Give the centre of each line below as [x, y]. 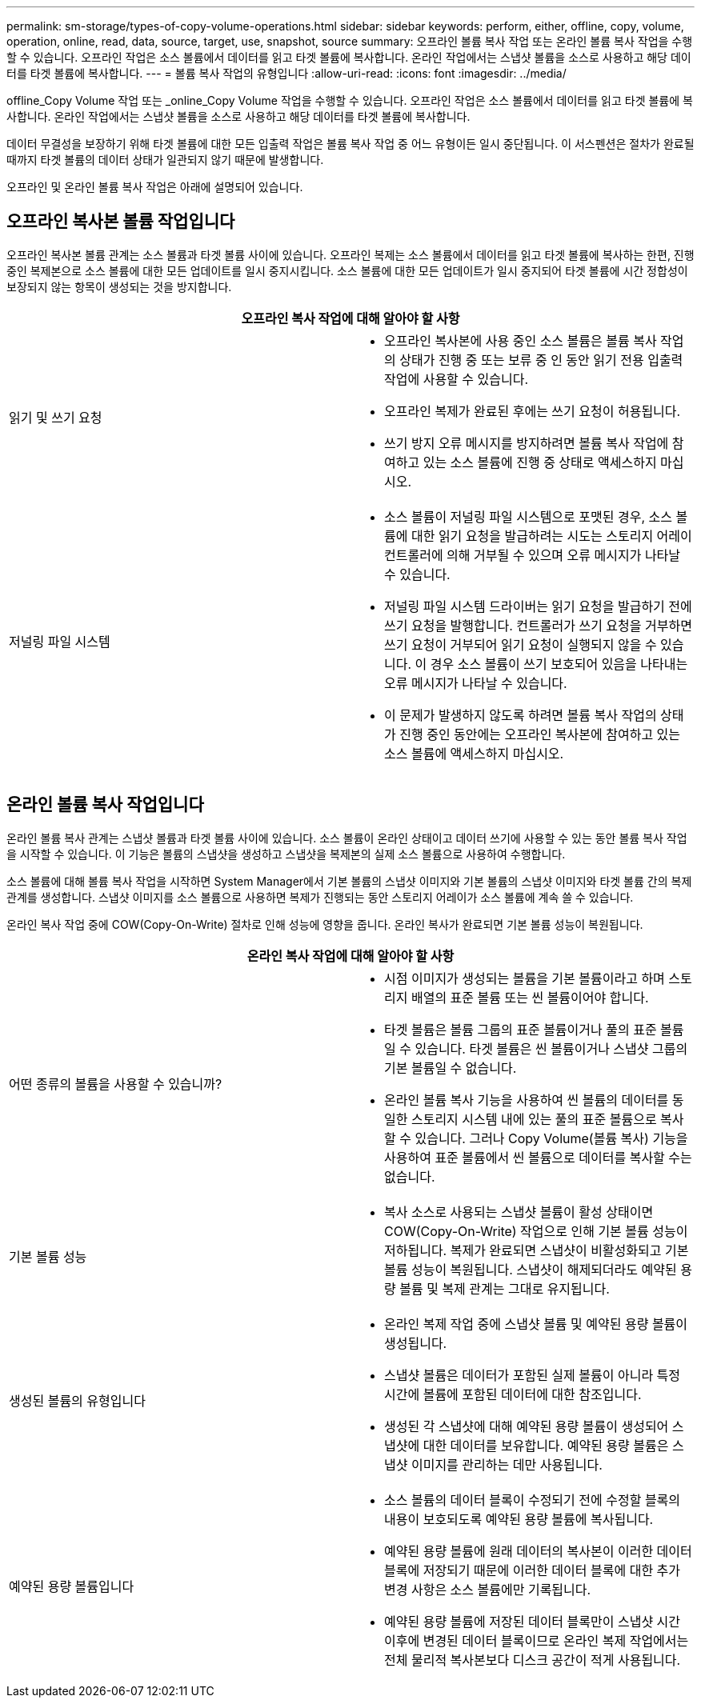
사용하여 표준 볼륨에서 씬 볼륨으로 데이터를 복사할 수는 [538, 1157]
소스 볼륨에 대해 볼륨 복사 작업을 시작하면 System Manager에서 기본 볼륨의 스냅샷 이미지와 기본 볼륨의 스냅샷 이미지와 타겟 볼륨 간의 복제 [349, 881]
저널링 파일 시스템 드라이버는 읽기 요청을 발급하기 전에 [538, 606]
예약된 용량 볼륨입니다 [72, 1586]
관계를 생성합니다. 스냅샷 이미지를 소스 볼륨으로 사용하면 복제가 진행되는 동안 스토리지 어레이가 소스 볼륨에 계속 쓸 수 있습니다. [320, 897]
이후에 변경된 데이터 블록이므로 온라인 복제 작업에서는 [537, 1640]
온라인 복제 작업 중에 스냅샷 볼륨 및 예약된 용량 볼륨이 [536, 1324]
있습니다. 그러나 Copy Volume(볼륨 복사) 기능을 [551, 1138]
